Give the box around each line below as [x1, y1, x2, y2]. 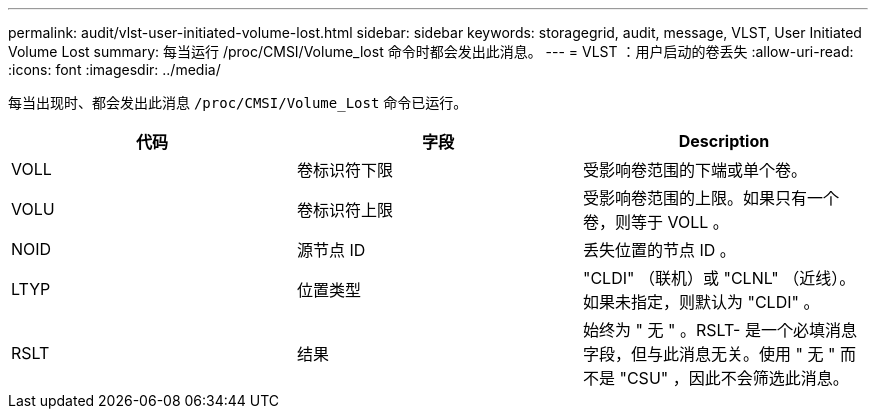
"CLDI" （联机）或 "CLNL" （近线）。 [582, 268, 856, 288]
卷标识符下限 [296, 160, 393, 180]
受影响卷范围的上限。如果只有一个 [582, 188, 839, 208]
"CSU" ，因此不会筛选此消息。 [619, 368, 849, 388]
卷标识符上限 [296, 200, 393, 220]
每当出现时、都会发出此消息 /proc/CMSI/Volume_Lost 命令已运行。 [8, 94, 468, 111]
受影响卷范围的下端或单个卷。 [582, 160, 807, 180]
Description [678, 131, 770, 151]
